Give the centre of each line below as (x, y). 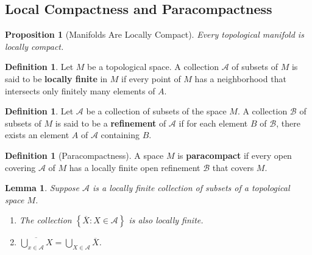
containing (120, 135)
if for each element (213, 123)
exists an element (37, 135)
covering (20, 167)
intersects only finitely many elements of (80, 90)
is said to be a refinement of (111, 123)
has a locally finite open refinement (135, 167)
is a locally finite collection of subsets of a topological (191, 188)
